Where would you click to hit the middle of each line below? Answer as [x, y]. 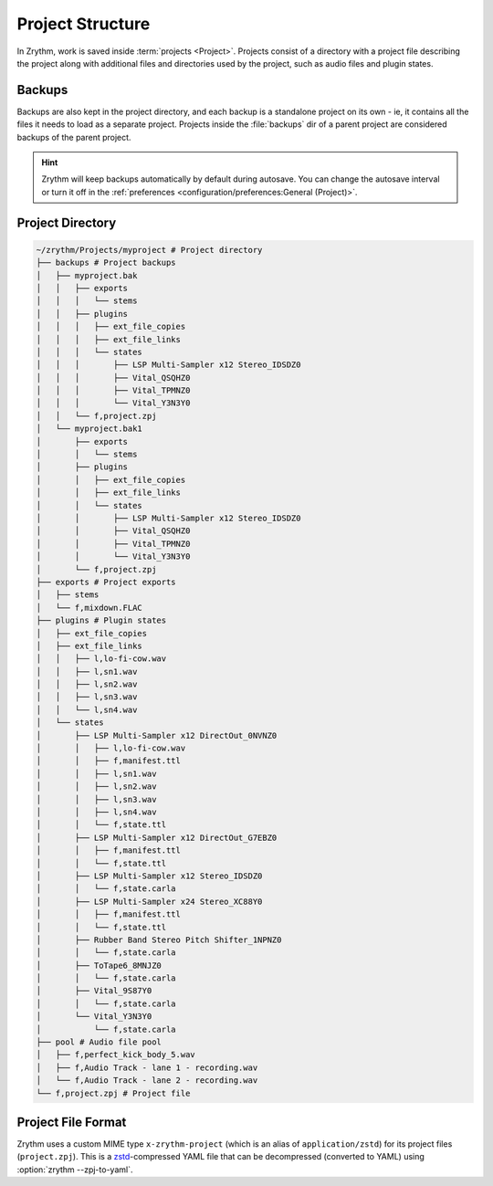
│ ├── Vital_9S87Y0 [94, 991]
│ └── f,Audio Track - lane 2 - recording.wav [147, 1081]
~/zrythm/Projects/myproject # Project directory [149, 250]
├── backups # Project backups [106, 263]
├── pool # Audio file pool [99, 1042]
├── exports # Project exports [106, 582]
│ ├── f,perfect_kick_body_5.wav [115, 1055]
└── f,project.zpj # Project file [113, 1093]
